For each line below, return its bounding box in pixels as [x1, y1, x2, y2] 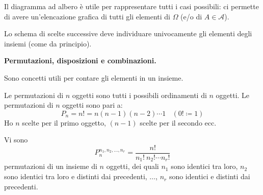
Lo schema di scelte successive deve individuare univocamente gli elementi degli [4, 28, 252, 39]
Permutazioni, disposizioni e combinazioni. [4, 55, 156, 66]
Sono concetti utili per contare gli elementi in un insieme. [4, 72, 183, 83]
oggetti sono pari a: [62, 100, 123, 110]
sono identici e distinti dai [169, 171, 250, 182]
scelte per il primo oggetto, [22, 117, 106, 128]
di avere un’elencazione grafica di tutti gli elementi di [4, 11, 170, 21]
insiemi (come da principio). [4, 38, 92, 48]
